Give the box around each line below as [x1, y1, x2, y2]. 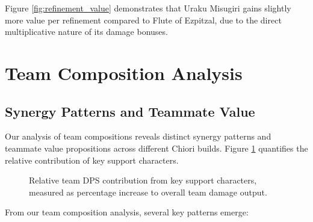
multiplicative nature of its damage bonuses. [5, 25, 168, 38]
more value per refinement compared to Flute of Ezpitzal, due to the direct [5, 13, 282, 26]
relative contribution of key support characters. [5, 153, 179, 166]
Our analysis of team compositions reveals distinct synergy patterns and [5, 130, 271, 143]
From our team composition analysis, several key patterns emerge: [5, 206, 249, 218]
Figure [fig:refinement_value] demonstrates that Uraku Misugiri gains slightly [5, 2, 291, 14]
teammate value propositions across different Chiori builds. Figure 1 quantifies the [5, 141, 308, 154]
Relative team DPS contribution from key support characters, [29, 174, 257, 187]
